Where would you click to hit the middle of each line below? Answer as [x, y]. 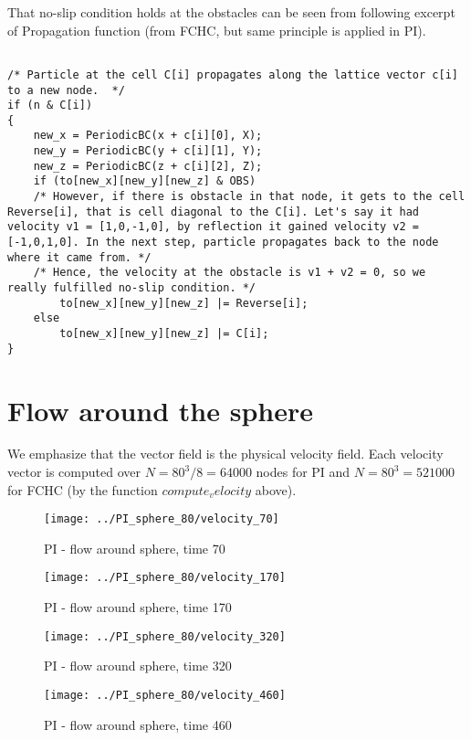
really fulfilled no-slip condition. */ [132, 288]
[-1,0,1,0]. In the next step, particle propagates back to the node [223, 243]
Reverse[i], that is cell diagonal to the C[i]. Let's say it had [214, 211]
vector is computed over [74, 472]
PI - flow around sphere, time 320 [138, 666]
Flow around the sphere [160, 410]
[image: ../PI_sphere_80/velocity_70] [162, 519]
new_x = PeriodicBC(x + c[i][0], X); [148, 136]
